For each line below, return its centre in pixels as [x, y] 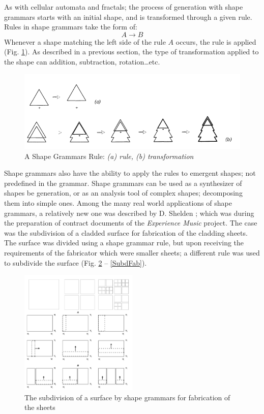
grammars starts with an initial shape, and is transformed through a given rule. [128, 17]
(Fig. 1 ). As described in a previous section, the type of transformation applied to [131, 52]
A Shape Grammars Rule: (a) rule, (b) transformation [109, 156]
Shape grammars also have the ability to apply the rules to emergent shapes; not [130, 173]
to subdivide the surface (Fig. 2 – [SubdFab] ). [76, 262]
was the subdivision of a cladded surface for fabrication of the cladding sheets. [126, 232]
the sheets [40, 407]
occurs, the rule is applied [216, 41]
